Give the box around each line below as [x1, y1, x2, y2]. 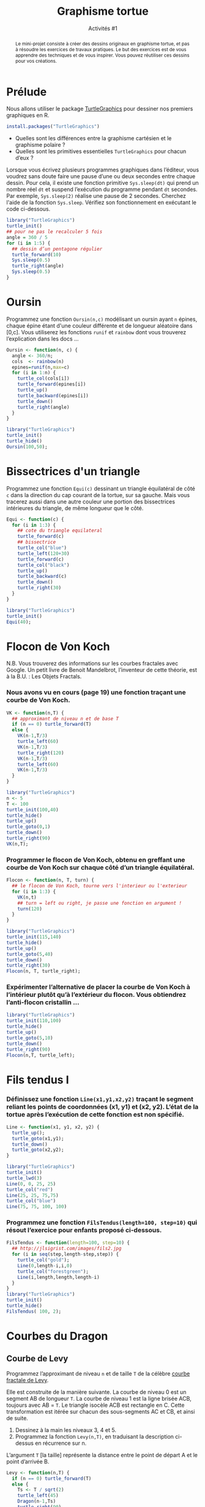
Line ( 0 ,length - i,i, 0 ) [17, 1262, 72, 1269]
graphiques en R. [6, 112, 50, 119]
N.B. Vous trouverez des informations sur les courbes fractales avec [6, 659, 179, 667]
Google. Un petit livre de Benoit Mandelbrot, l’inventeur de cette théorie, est [6, 666, 198, 674]
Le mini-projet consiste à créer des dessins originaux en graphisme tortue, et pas [15, 40, 190, 47]
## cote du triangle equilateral [17, 527, 103, 534]
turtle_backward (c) [17, 573, 67, 580]
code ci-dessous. [6, 205, 51, 213]
